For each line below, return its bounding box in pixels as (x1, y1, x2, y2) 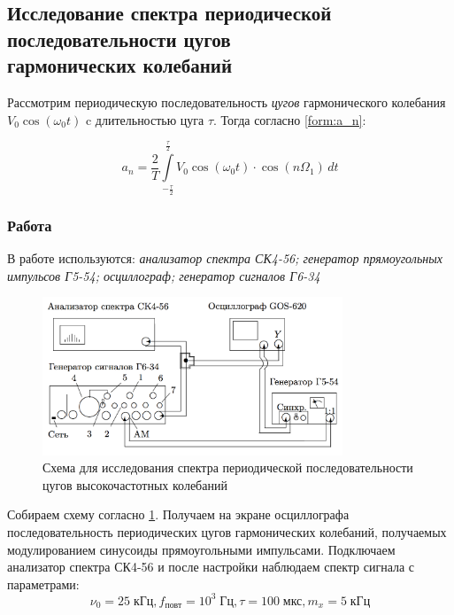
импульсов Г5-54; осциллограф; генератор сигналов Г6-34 (7, 266, 320, 284)
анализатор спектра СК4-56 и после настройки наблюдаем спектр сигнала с (7, 557, 415, 576)
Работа (7, 214, 52, 236)
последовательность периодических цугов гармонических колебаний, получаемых (7, 523, 447, 541)
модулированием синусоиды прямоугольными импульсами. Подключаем (7, 540, 396, 558)
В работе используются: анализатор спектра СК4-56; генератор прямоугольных (7, 248, 442, 267)
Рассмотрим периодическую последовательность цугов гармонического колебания (7, 92, 446, 111)
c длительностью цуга (85, 110, 204, 128)
